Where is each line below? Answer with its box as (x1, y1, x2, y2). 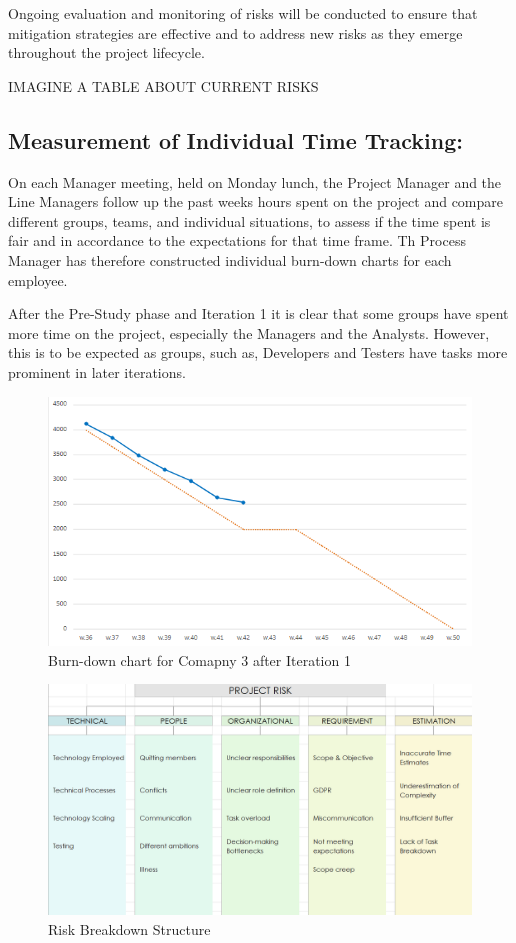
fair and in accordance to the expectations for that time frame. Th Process (8, 230, 466, 251)
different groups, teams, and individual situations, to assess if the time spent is (8, 210, 491, 231)
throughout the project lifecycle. (8, 42, 205, 63)
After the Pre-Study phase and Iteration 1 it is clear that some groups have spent (8, 303, 509, 324)
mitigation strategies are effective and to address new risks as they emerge (8, 22, 463, 43)
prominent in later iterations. (8, 361, 186, 382)
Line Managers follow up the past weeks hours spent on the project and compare (8, 191, 503, 212)
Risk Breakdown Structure (48, 919, 211, 940)
